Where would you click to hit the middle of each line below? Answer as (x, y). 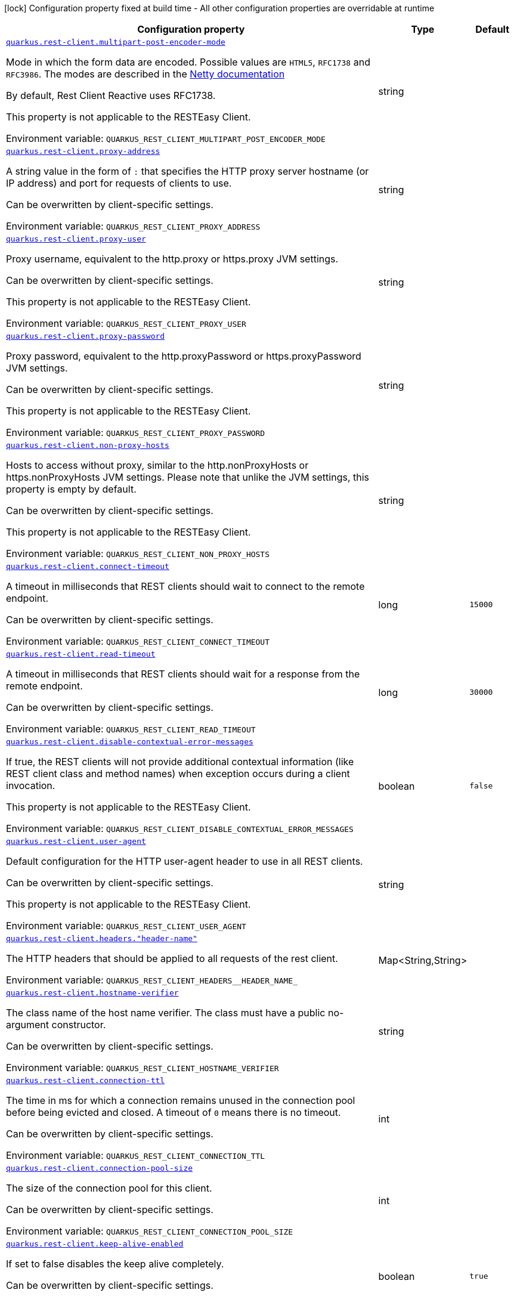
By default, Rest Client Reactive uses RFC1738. (111, 95)
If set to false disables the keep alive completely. (115, 1264)
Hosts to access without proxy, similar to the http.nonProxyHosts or (157, 465)
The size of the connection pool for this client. (109, 1188)
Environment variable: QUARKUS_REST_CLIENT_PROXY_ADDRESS (133, 226)
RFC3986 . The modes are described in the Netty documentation (145, 74)
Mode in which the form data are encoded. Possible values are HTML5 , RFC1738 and (188, 62)
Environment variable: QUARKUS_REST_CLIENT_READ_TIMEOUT (131, 729)
